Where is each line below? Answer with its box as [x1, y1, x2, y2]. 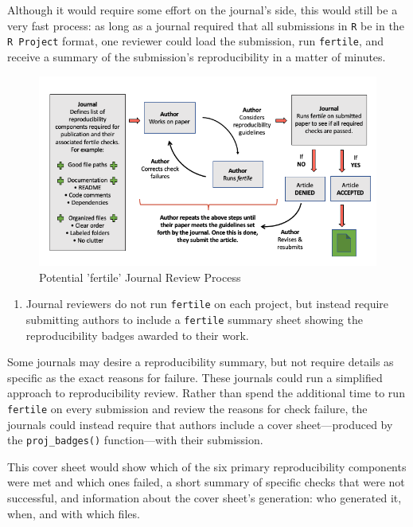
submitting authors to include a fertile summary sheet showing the [25, 310, 363, 327]
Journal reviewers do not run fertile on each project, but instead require [25, 295, 389, 312]
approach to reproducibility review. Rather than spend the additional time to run [7, 385, 405, 401]
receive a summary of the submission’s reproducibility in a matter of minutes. [7, 48, 386, 64]
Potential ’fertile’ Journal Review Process [39, 268, 241, 285]
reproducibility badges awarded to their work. [25, 326, 249, 343]
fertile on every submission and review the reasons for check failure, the [7, 400, 368, 416]
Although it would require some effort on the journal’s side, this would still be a [7, 2, 398, 18]
